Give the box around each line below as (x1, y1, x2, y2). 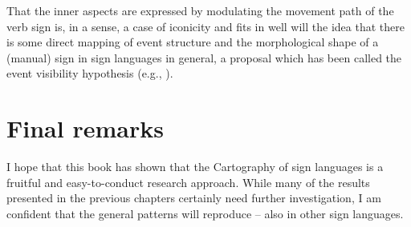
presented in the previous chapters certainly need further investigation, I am (6, 189, 381, 206)
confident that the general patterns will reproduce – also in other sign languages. (6, 205, 404, 221)
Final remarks (6, 112, 164, 145)
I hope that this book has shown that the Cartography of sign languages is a (6, 158, 384, 175)
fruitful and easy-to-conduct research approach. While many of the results (6, 173, 370, 190)
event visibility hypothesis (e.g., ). (6, 65, 173, 82)
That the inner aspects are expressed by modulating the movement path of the (6, 2, 394, 18)
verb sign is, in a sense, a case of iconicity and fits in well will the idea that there (6, 18, 405, 34)
